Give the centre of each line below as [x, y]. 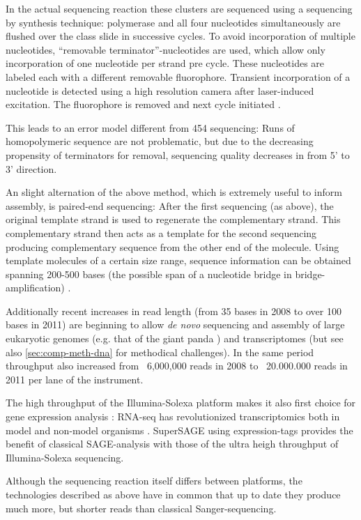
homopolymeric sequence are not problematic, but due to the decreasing [160, 141]
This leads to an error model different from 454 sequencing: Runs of [150, 127]
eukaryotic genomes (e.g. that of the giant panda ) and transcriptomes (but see [175, 338]
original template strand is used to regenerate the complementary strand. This [173, 219]
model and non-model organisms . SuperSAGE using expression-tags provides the [179, 430]
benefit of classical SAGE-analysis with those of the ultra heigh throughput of [172, 444]
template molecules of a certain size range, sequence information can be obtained [178, 260]
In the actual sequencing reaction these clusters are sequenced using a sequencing [179, 8]
